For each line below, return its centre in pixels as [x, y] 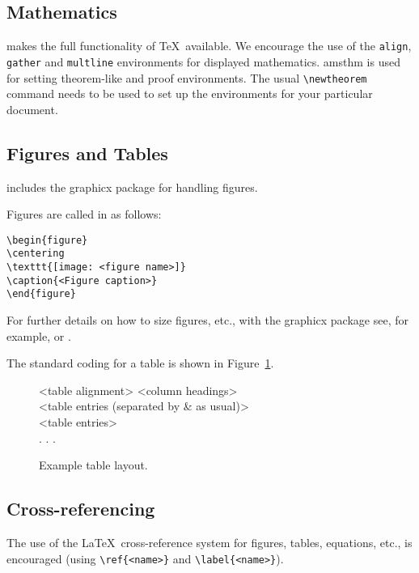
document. [32, 109]
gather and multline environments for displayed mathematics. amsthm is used [203, 61]
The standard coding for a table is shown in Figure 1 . [140, 363]
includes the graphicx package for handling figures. [132, 187]
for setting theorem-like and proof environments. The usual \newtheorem [187, 77]
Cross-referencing [81, 509]
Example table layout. [93, 465]
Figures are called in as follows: [84, 214]
